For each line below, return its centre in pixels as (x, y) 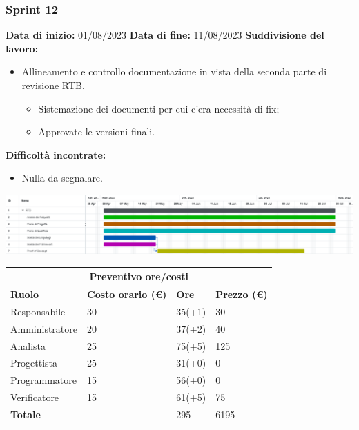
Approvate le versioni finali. (97, 131)
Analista (28, 345)
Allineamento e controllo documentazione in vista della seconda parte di (174, 71)
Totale (26, 414)
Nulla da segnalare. (62, 178)
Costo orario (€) (127, 294)
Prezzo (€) (242, 294)
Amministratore (44, 328)
